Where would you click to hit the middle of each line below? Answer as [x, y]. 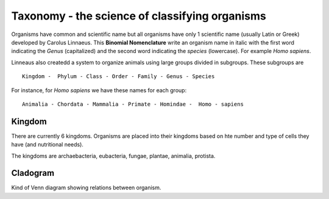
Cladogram [33, 173]
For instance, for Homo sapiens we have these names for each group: [99, 90]
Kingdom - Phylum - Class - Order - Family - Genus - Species [119, 77]
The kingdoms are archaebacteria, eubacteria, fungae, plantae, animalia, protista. [113, 156]
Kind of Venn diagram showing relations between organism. [86, 188]
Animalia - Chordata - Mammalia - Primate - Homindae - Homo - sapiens [133, 104]
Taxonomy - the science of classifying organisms [139, 16]
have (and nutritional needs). [47, 145]
